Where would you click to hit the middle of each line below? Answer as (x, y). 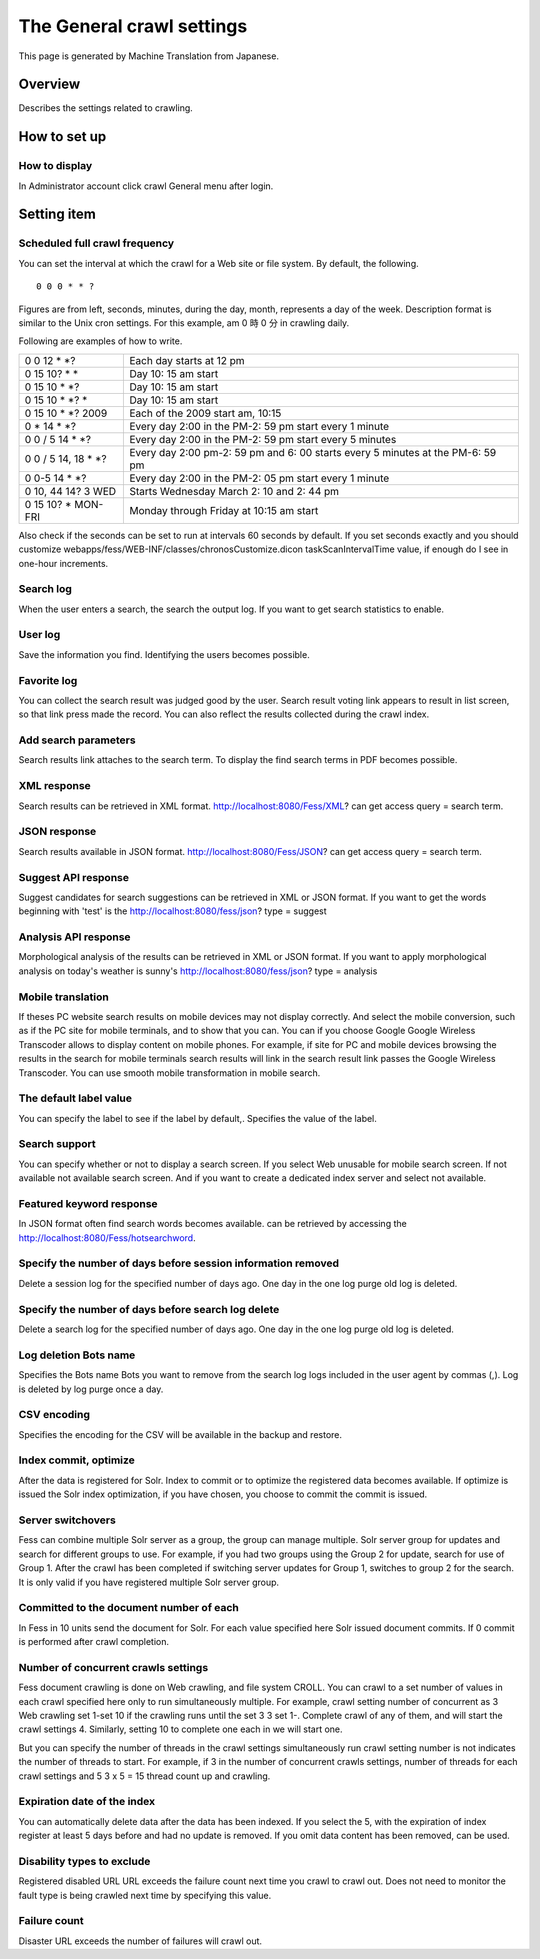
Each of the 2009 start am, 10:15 (205, 413)
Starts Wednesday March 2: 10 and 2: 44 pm (234, 491)
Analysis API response (74, 937)
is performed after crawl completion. (94, 1642)
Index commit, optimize (76, 1460)
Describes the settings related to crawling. (106, 108)
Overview (49, 84)
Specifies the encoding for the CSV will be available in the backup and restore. (180, 1434)
